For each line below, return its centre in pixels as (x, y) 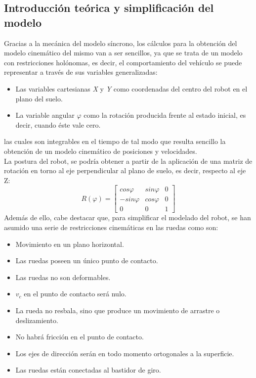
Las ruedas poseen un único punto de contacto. (87, 260)
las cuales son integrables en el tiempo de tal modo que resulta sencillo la (115, 141)
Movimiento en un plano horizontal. (70, 244)
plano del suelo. (39, 98)
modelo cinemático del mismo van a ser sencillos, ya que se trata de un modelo (123, 53)
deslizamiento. (37, 320)
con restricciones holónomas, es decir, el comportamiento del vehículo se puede (123, 62)
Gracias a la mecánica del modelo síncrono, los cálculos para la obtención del (121, 43)
